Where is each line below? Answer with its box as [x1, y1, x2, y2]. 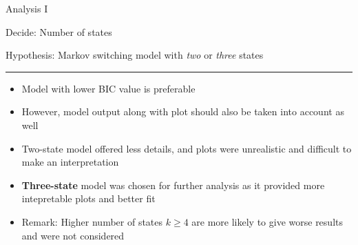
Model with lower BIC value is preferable [21, 81, 196, 95]
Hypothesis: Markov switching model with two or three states [6, 48, 264, 62]
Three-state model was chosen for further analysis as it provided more [21, 177, 325, 192]
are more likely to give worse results [191, 214, 343, 228]
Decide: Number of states [6, 24, 112, 39]
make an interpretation [21, 155, 119, 169]
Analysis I [6, 1, 48, 15]
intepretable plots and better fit [21, 191, 156, 206]
